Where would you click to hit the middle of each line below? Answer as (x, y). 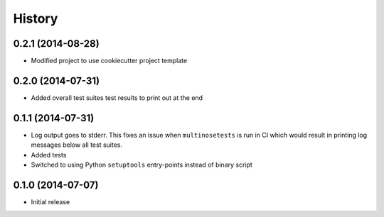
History (36, 18)
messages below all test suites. (76, 145)
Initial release (50, 201)
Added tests (49, 155)
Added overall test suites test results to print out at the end (117, 98)
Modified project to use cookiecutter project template (109, 61)
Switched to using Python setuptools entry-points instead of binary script (142, 165)
